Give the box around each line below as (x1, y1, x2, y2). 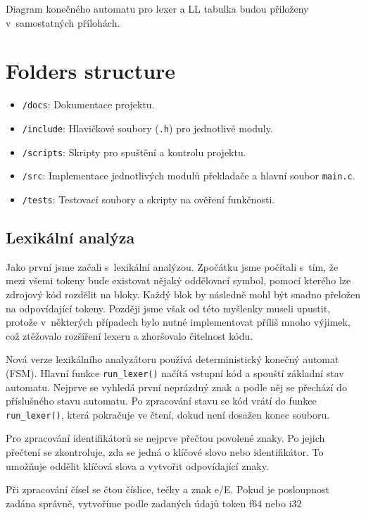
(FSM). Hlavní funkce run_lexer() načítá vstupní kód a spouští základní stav (6, 365, 344, 380)
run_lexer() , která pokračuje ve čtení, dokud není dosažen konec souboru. (6, 407, 330, 421)
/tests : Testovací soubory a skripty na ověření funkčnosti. (22, 191, 275, 206)
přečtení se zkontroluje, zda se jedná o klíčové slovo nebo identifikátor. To (6, 445, 324, 459)
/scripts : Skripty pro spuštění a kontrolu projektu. (22, 144, 246, 159)
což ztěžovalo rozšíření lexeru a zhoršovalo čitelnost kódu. (6, 328, 253, 343)
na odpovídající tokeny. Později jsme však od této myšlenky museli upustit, (6, 300, 331, 315)
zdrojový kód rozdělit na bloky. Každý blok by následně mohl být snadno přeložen (6, 286, 360, 301)
